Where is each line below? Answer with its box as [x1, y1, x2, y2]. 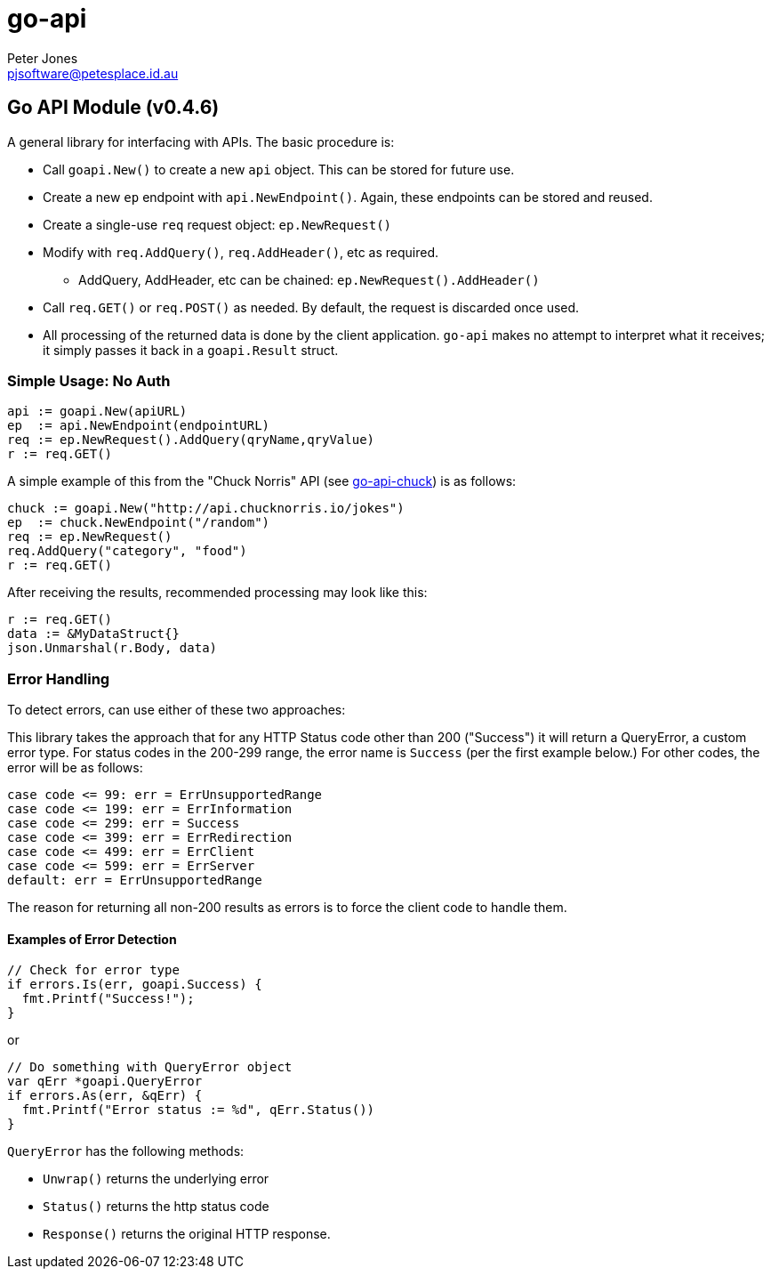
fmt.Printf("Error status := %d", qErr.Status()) [21, 1102, 375, 1118]
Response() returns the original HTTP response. [43, 1226, 331, 1242]
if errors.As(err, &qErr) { [7, 1088, 203, 1103]
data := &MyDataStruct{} [7, 626, 180, 642]
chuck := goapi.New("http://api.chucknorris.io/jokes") [7, 501, 405, 516]
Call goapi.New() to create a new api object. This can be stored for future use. [43, 161, 515, 177]
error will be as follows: [7, 760, 143, 776]
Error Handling [7, 669, 110, 688]
